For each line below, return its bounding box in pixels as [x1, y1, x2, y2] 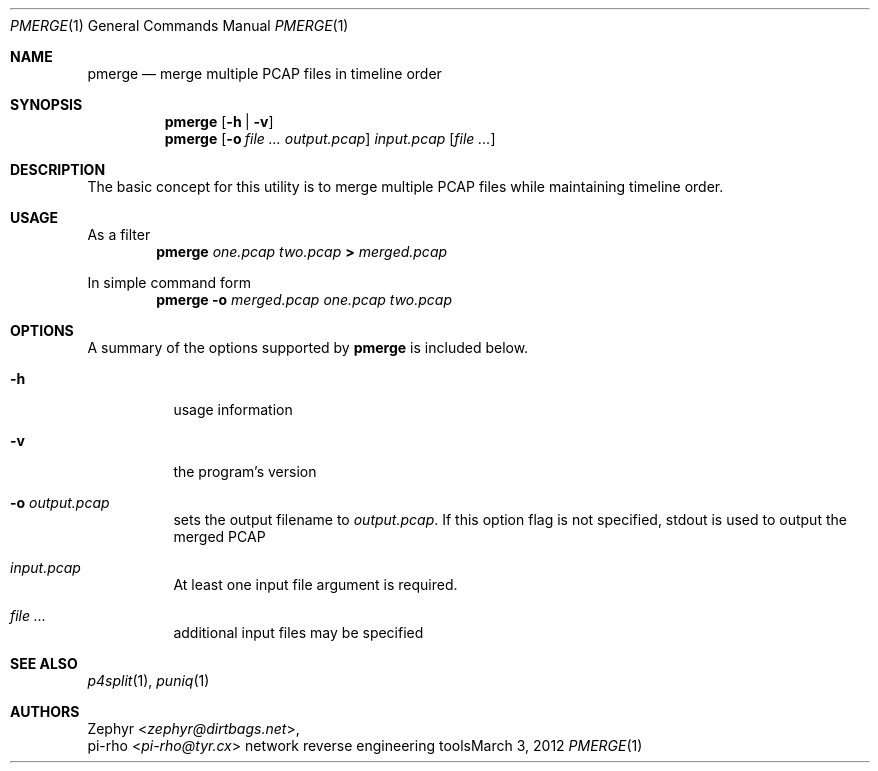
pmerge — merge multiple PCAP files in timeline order [87, 65, 442, 82]
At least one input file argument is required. [173, 576, 458, 593]
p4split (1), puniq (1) [87, 672, 210, 689]
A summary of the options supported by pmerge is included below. [87, 339, 529, 356]
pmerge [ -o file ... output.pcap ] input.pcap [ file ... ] [164, 130, 496, 147]
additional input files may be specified [173, 624, 424, 641]
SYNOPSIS [10, 96, 83, 113]
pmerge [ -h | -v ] [164, 113, 274, 130]
